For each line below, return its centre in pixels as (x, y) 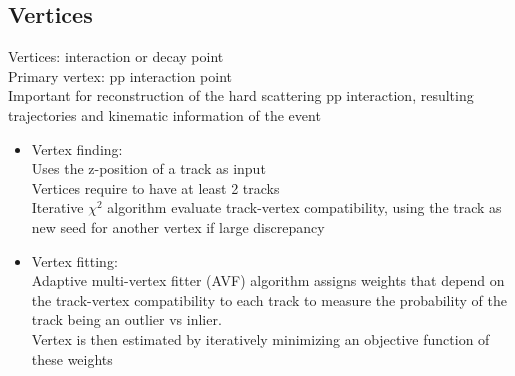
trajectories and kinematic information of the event (164, 114)
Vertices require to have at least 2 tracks (155, 187)
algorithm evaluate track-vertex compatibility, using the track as (304, 207)
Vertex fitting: (74, 260)
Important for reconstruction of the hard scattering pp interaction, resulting (241, 95)
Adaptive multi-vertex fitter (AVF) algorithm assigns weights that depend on (268, 280)
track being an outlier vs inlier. (126, 319)
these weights (72, 358)
